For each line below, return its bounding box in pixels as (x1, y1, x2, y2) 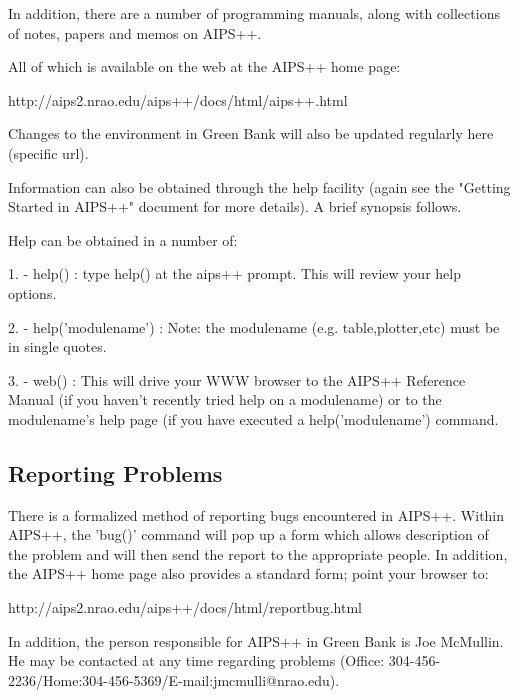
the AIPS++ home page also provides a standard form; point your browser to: (8, 563, 489, 584)
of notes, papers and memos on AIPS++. (8, 22, 262, 43)
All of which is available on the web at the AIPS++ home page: (8, 56, 401, 77)
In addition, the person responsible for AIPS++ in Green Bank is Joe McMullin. (8, 630, 504, 651)
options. (8, 282, 57, 303)
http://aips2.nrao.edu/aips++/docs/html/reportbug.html (8, 597, 362, 618)
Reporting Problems (8, 457, 223, 488)
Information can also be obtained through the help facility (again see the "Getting (8, 176, 511, 197)
